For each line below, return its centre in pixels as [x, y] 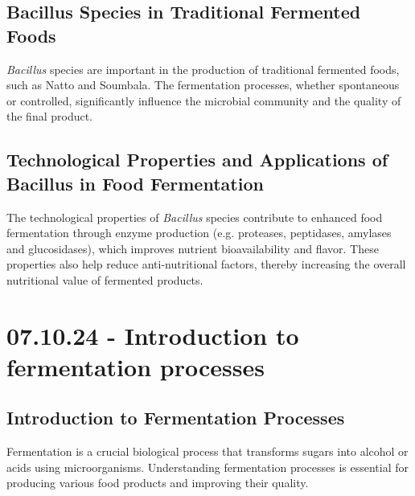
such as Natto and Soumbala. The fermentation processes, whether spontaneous [203, 85]
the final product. [50, 116]
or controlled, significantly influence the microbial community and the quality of [204, 100]
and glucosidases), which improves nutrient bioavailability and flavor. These [193, 248]
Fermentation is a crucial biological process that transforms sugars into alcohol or [207, 451]
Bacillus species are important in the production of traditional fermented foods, [203, 69]
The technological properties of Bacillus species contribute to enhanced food [195, 217]
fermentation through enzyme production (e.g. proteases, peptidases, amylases [199, 233]
